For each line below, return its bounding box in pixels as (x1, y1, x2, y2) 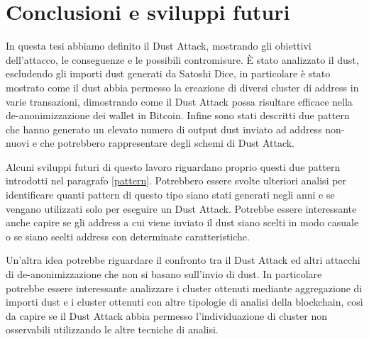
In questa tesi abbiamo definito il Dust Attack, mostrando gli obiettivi (6, 38, 312, 53)
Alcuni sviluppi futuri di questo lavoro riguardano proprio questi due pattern (6, 159, 341, 174)
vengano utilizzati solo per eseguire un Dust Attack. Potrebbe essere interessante (6, 201, 357, 216)
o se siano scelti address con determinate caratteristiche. (6, 228, 250, 243)
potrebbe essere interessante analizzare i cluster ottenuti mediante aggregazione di (6, 280, 363, 295)
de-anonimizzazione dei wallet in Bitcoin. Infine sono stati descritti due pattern (6, 108, 350, 123)
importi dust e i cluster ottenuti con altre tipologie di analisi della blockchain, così (6, 294, 363, 309)
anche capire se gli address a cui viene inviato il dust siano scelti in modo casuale (6, 215, 359, 230)
